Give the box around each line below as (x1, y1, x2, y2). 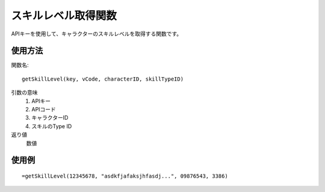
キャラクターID (31, 114, 69, 122)
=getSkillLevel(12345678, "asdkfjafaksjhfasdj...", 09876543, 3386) (22, 172, 228, 179)
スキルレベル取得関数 (11, 9, 117, 22)
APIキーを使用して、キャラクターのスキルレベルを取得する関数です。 (11, 30, 182, 37)
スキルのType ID (31, 122, 72, 129)
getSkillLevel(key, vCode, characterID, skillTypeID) (22, 75, 184, 82)
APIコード (31, 106, 57, 113)
